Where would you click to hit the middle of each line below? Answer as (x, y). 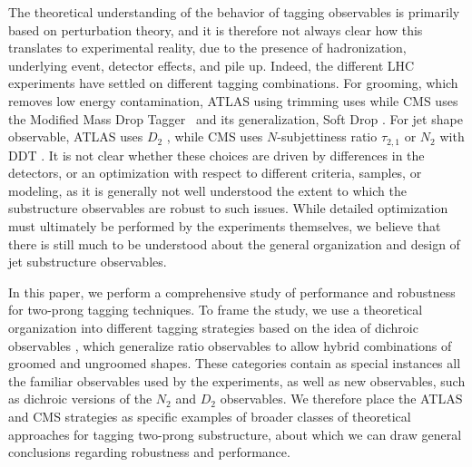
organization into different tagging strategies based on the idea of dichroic (213, 327)
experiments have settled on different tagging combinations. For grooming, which (233, 83)
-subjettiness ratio (327, 136)
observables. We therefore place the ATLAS (341, 399)
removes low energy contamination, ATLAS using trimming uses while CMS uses (233, 100)
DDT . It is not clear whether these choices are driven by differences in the (216, 155)
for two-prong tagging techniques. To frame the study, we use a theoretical (216, 310)
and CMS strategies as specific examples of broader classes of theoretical (210, 416)
